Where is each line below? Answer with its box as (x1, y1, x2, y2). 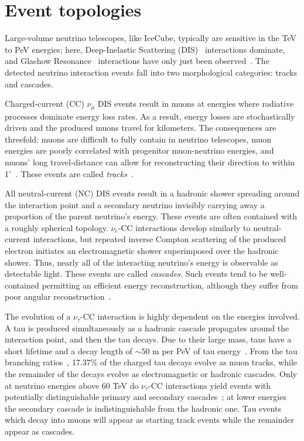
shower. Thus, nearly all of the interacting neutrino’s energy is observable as (5, 256, 278, 268)
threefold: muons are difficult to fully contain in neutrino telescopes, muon (5, 133, 271, 145)
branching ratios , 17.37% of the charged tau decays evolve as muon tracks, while (5, 356, 297, 368)
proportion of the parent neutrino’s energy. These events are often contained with (5, 210, 298, 222)
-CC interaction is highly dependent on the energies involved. (80, 310, 300, 323)
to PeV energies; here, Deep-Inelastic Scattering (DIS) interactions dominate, (5, 43, 285, 55)
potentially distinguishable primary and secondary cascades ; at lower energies (5, 391, 286, 403)
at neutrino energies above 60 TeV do (5, 379, 139, 391)
